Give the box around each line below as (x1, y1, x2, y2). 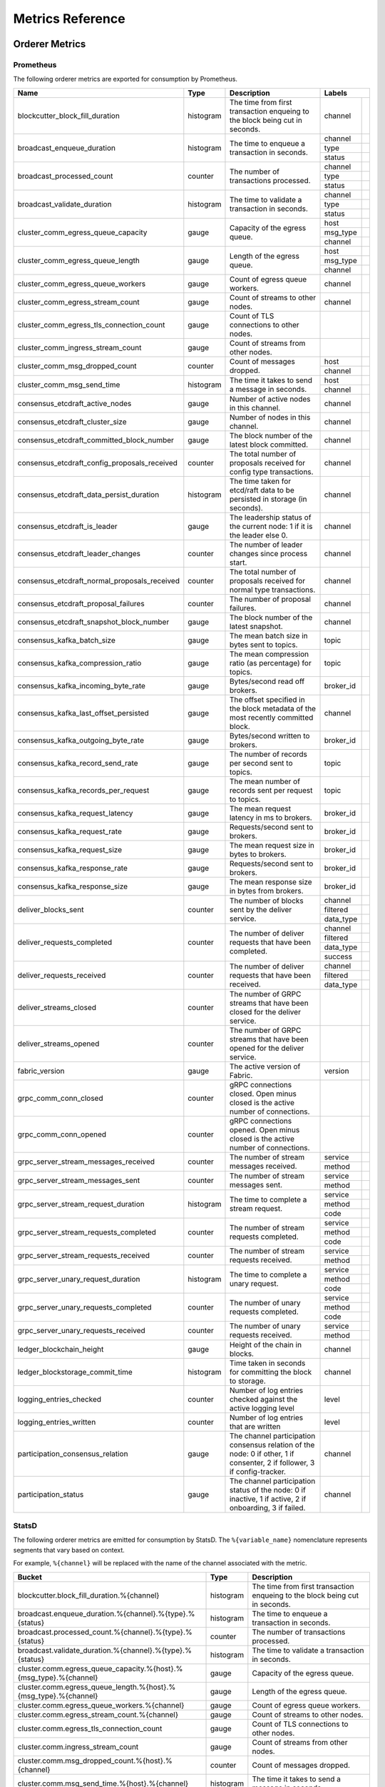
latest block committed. (229, 440, 309, 450)
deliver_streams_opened (17, 1039, 100, 1049)
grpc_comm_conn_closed (17, 1093, 103, 1103)
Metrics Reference (13, 11, 125, 26)
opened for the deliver (229, 1043, 304, 1053)
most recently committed (229, 712, 314, 722)
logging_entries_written (17, 1417, 96, 1427)
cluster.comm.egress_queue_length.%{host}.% (17, 1682, 176, 1692)
